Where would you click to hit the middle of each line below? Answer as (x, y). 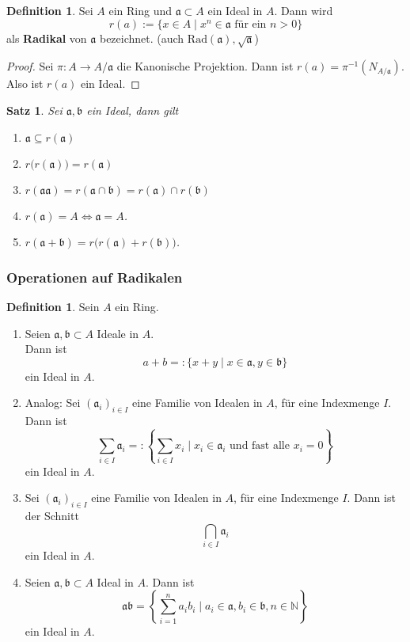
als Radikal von (47, 38)
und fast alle (260, 446)
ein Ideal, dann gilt (133, 110)
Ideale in (118, 333)
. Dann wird (304, 10)
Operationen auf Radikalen (95, 277)
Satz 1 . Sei (34, 110)
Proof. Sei (30, 66)
